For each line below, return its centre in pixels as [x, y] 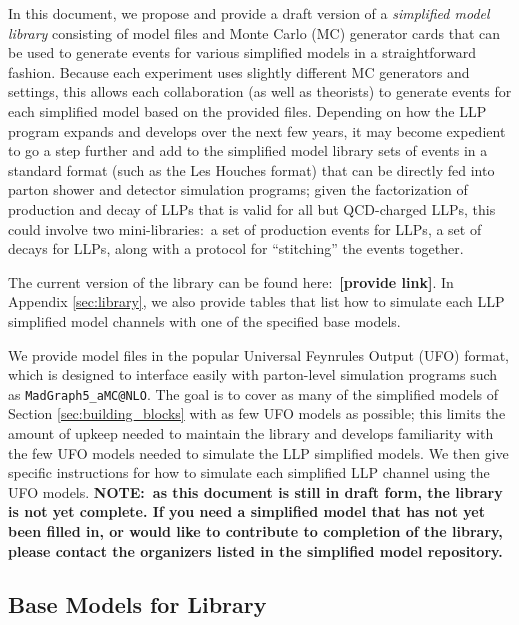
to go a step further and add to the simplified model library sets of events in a [248, 150]
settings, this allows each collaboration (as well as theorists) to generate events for [260, 91]
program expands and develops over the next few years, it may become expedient [257, 130]
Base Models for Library [137, 604]
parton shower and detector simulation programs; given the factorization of [238, 189]
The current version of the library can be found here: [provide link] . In [231, 281]
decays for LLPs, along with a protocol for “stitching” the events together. [236, 248]
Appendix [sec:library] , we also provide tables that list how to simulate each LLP [256, 301]
